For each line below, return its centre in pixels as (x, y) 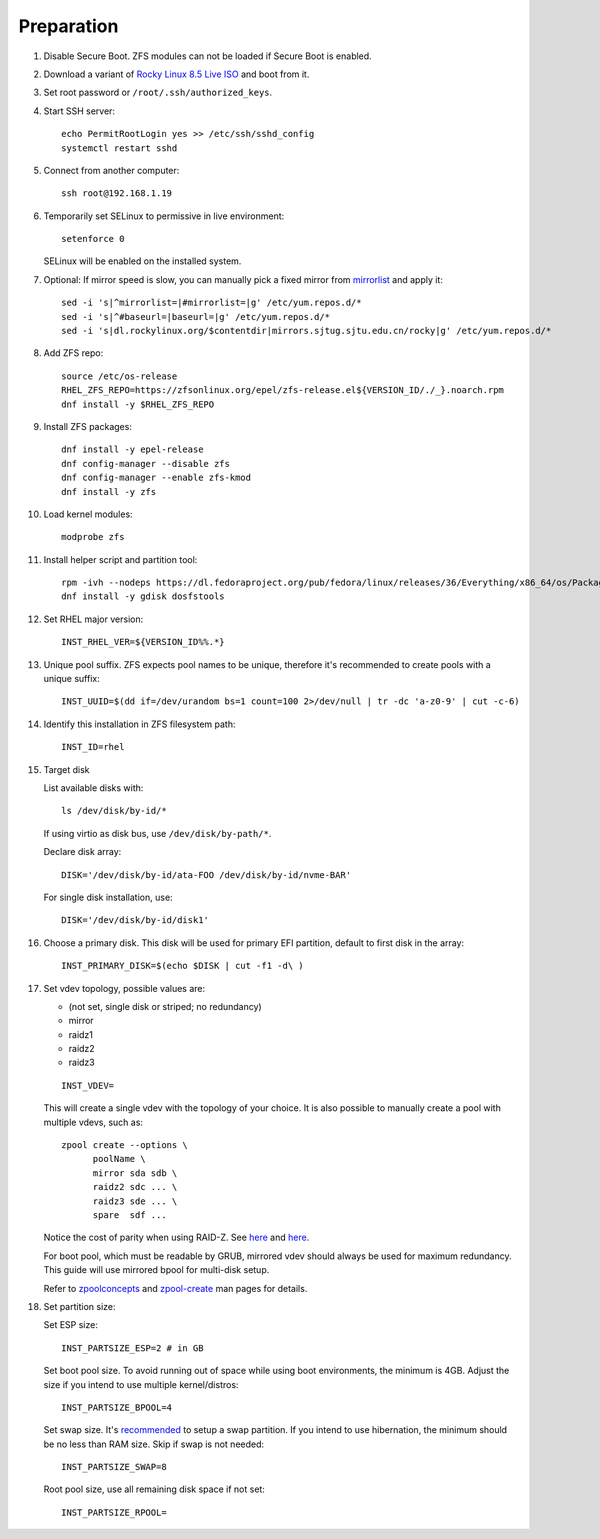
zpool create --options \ (125, 1145)
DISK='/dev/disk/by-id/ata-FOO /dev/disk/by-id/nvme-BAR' (206, 874)
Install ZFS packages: (87, 426)
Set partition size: (79, 1306)
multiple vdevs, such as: (93, 1122)
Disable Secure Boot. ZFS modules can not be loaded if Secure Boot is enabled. (207, 56)
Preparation (68, 26)
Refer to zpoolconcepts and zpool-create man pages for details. (175, 1288)
